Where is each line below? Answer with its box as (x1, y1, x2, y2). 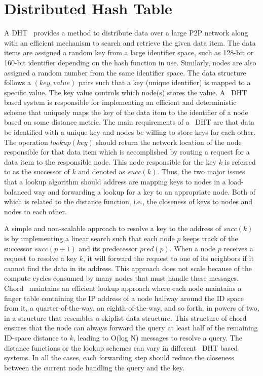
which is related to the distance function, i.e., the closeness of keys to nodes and (4, 196, 253, 207)
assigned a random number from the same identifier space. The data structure (4, 67, 246, 78)
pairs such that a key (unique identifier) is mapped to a (78, 77, 251, 88)
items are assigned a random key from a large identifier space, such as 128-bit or (4, 47, 254, 58)
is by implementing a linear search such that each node (4, 233, 175, 243)
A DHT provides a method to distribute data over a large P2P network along (4, 27, 248, 38)
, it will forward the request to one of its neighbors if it (83, 253, 254, 264)
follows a (4, 77, 31, 88)
